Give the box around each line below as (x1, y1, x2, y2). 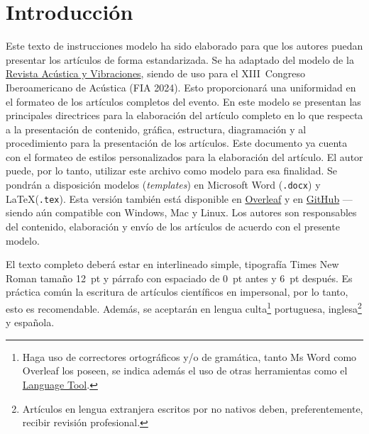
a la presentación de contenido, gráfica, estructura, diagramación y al (6, 121, 307, 136)
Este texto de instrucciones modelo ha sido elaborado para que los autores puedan (6, 38, 363, 53)
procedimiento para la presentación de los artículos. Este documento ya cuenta (6, 135, 348, 150)
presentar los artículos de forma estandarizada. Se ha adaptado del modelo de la (6, 52, 354, 67)
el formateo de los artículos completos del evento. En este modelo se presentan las (6, 94, 361, 108)
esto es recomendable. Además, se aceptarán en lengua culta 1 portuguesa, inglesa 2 (6, 299, 362, 316)
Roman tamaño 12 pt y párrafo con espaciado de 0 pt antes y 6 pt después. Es (6, 270, 353, 285)
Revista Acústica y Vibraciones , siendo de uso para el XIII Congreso (6, 66, 305, 81)
